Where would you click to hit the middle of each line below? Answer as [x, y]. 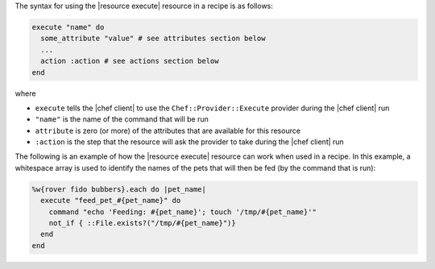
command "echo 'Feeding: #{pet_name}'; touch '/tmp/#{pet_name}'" [183, 212]
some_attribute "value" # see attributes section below [153, 39]
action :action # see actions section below [130, 61]
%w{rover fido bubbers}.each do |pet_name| [119, 189]
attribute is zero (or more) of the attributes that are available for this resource [168, 130]
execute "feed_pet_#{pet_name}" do [111, 201]
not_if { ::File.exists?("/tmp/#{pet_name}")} [143, 223]
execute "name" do [68, 27]
